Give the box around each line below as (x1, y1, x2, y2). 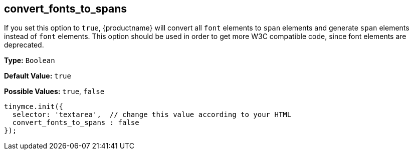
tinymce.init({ (4, 102, 64, 111)
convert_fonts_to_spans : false (12, 118, 139, 127)
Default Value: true (4, 71, 71, 80)
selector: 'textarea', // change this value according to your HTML (12, 110, 292, 119)
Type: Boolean (4, 56, 55, 65)
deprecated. (4, 40, 44, 49)
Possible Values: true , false (4, 87, 105, 96)
